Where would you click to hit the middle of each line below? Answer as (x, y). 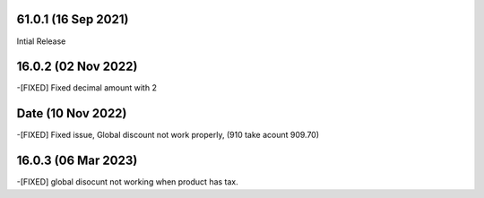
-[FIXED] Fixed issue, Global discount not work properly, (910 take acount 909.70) (168, 135)
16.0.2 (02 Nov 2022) (77, 67)
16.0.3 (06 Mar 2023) (77, 161)
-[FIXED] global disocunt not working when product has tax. (128, 182)
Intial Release (41, 41)
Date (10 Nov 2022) (72, 113)
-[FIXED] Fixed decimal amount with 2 (86, 88)
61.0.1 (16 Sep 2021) (73, 19)
